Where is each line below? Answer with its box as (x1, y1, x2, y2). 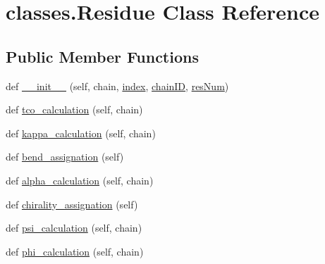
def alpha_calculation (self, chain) (6, 172, 154, 187)
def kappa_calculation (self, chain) (6, 125, 156, 140)
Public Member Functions (6, 45, 199, 67)
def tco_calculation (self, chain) (6, 102, 143, 117)
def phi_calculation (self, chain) (6, 244, 144, 258)
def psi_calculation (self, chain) (6, 220, 142, 235)
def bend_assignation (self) (6, 149, 124, 164)
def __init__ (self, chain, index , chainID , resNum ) (6, 78, 229, 93)
